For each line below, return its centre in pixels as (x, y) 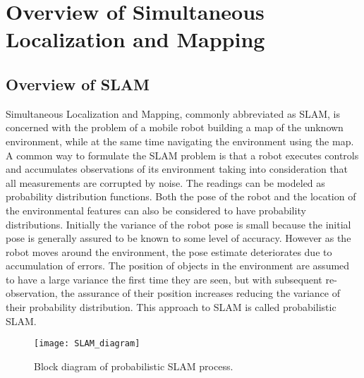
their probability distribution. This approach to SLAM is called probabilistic (171, 307)
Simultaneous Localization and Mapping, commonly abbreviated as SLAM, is (173, 113)
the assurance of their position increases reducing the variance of (200, 293)
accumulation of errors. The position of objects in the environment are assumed (178, 266)
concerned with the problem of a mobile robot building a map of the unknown (175, 127)
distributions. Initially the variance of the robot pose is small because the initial (178, 224)
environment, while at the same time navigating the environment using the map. (180, 141)
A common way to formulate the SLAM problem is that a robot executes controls (182, 155)
